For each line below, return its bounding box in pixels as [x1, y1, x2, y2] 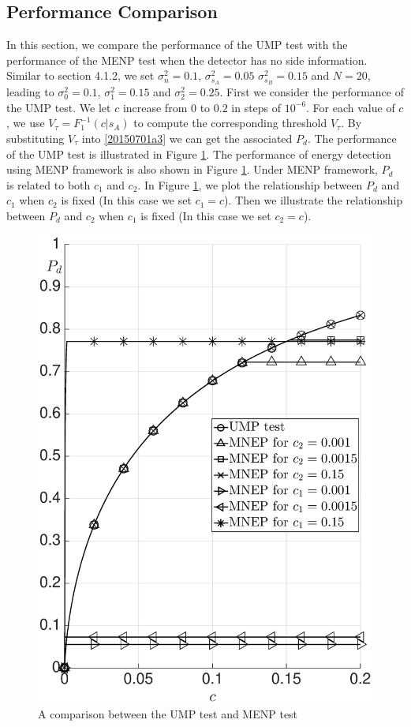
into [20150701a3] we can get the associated [81, 130, 293, 147]
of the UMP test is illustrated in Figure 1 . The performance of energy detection [6, 145, 391, 162]
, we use [6, 114, 45, 131]
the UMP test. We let [6, 99, 111, 115]
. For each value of [306, 99, 395, 115]
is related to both [6, 176, 91, 193]
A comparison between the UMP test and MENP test [38, 706, 298, 722]
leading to [6, 84, 54, 100]
